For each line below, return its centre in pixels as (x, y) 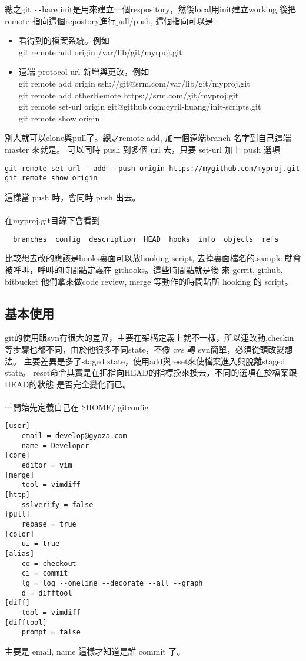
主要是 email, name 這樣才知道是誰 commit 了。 (95, 651)
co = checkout (49, 563)
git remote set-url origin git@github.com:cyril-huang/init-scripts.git (140, 106)
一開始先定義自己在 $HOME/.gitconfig (77, 407)
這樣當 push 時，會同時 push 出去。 (73, 197)
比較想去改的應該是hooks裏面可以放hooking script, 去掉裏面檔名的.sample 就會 (153, 258)
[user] (17, 426)
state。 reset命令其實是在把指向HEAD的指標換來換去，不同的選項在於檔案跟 (151, 372)
